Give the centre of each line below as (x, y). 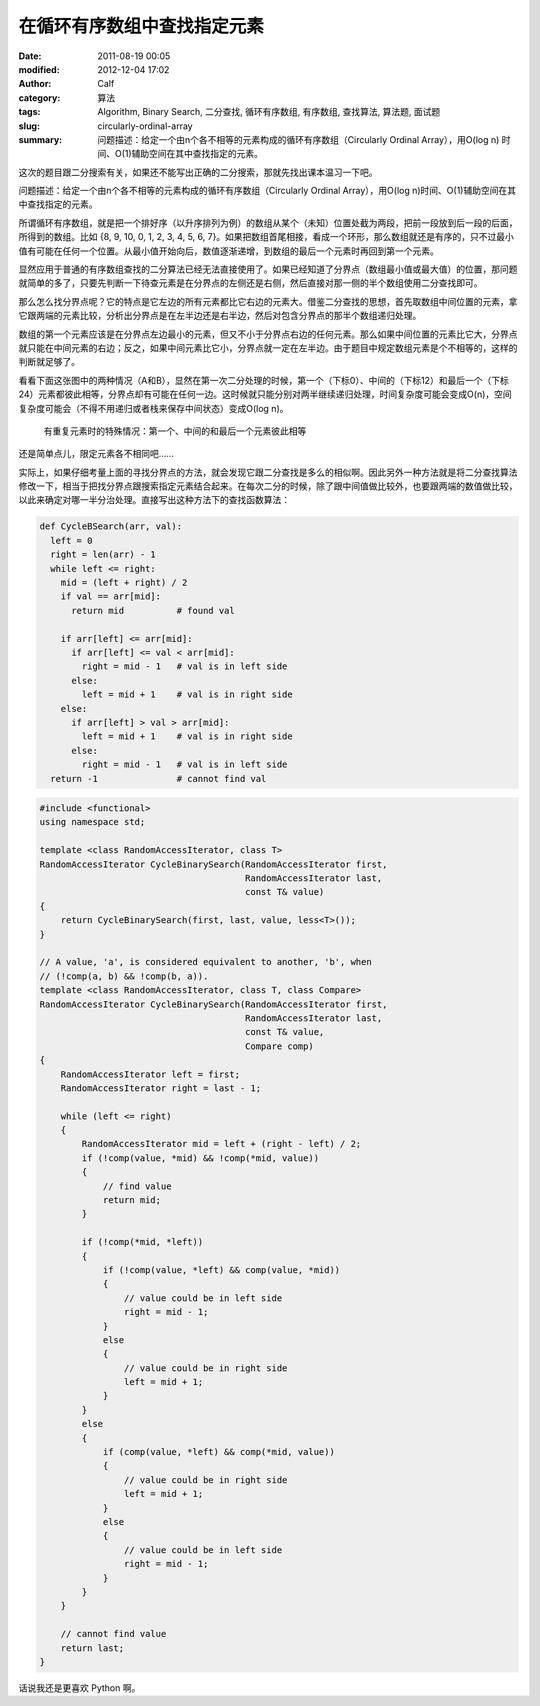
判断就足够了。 (49, 362)
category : (39, 97)
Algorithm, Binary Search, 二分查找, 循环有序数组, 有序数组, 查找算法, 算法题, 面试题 (269, 112)
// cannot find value (113, 1634)
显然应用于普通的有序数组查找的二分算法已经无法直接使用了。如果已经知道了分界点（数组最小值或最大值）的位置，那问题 (268, 269)
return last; (92, 1648)
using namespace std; (92, 822)
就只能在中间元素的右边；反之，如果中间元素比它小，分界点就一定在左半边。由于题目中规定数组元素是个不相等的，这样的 (268, 347)
